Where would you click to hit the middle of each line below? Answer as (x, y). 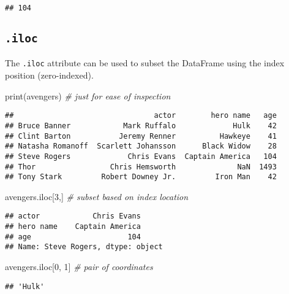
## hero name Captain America (73, 227)
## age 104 (73, 237)
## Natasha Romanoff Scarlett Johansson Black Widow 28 (141, 146)
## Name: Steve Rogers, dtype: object (84, 247)
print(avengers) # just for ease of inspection (88, 95)
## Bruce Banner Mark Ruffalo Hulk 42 (141, 126)
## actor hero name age (141, 116)
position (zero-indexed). (49, 75)
